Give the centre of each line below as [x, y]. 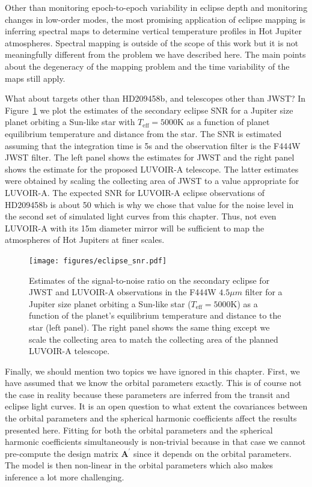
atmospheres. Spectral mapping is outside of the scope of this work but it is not [152, 42]
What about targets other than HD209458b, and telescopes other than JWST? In [155, 98]
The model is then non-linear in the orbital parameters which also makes [139, 465]
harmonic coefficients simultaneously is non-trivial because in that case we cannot [155, 442]
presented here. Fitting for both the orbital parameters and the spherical [139, 430]
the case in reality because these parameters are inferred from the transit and [147, 394]
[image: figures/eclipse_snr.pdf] [98, 261]
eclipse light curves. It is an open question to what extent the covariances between [156, 406]
